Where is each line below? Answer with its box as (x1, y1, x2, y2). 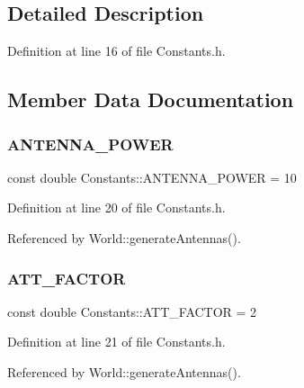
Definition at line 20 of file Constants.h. (7, 198, 226, 217)
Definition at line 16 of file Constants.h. (7, 41, 226, 60)
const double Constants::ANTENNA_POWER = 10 (7, 167, 297, 186)
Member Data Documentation (7, 86, 294, 113)
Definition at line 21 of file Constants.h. (7, 332, 226, 351)
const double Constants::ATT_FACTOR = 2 (7, 302, 257, 320)
